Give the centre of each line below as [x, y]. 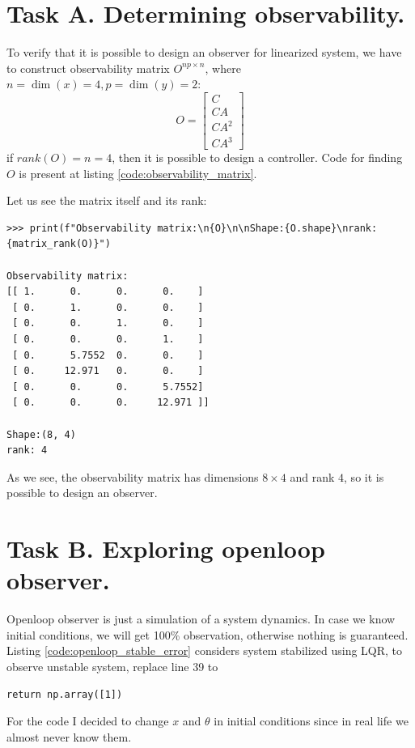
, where [223, 68]
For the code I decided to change [88, 721]
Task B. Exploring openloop [166, 548]
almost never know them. [69, 736]
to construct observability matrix [88, 68]
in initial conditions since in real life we [311, 721]
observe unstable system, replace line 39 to [112, 666]
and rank [312, 476]
